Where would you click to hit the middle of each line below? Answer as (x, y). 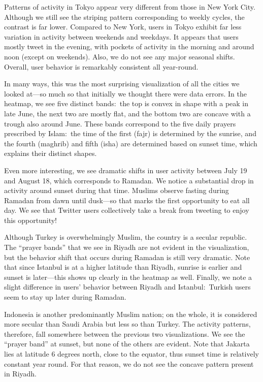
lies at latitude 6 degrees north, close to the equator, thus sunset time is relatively (131, 354)
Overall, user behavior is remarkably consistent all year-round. (101, 66)
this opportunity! (30, 220)
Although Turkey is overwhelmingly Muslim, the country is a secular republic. (126, 237)
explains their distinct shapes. (51, 153)
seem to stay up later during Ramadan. (65, 297)
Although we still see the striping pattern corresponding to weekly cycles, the (124, 17)
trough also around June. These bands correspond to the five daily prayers (120, 123)
